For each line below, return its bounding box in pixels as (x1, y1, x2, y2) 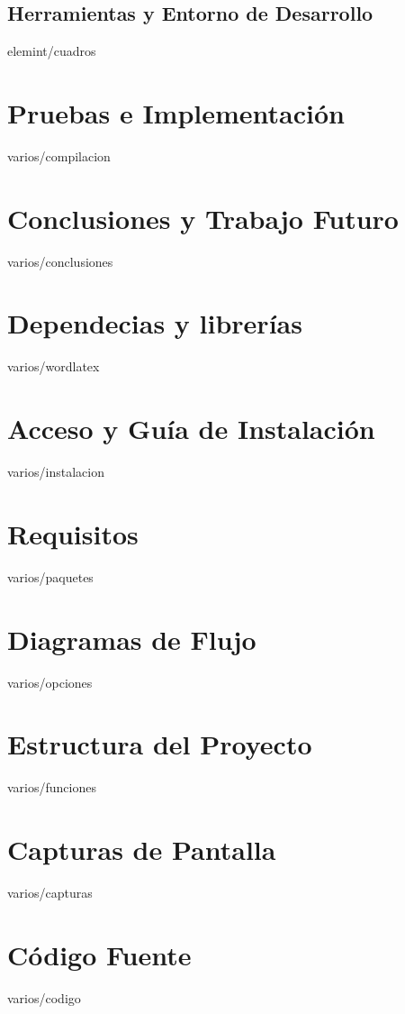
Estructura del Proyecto (7, 726, 312, 763)
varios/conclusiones (7, 251, 113, 270)
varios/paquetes (7, 567, 94, 586)
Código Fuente (7, 936, 192, 973)
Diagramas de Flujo (7, 620, 256, 657)
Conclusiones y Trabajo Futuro (7, 199, 399, 236)
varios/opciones (7, 672, 93, 691)
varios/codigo (7, 988, 81, 1007)
